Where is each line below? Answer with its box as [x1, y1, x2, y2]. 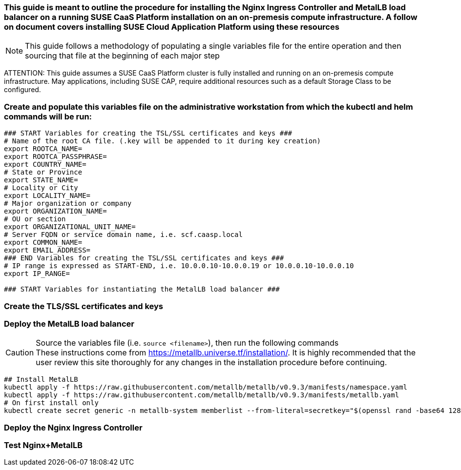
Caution [5, 348, 34, 358]
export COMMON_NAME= [4, 238, 83, 247]
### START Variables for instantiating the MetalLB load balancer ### [4, 285, 280, 294]
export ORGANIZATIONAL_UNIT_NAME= [4, 223, 136, 231]
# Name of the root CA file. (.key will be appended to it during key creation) [4, 137, 321, 145]
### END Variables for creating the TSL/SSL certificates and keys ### [4, 254, 284, 262]
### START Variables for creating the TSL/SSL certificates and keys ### [4, 129, 293, 137]
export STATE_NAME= [4, 176, 78, 184]
